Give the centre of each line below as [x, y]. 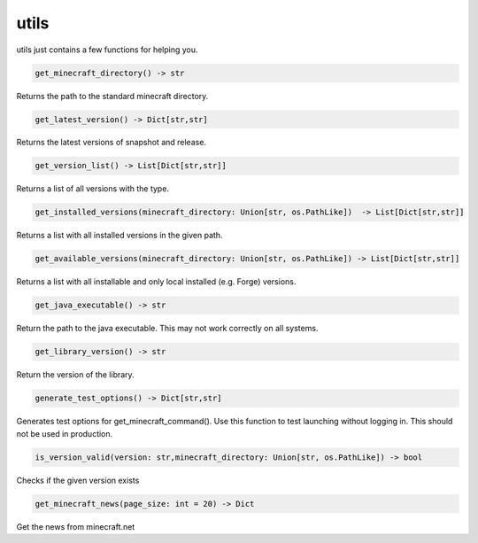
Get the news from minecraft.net [76, 526]
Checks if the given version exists [78, 480]
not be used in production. [65, 433]
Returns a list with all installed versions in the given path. [119, 236]
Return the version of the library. [75, 375]
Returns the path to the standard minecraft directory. [112, 96]
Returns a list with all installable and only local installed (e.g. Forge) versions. [156, 282]
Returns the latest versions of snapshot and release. [112, 143]
